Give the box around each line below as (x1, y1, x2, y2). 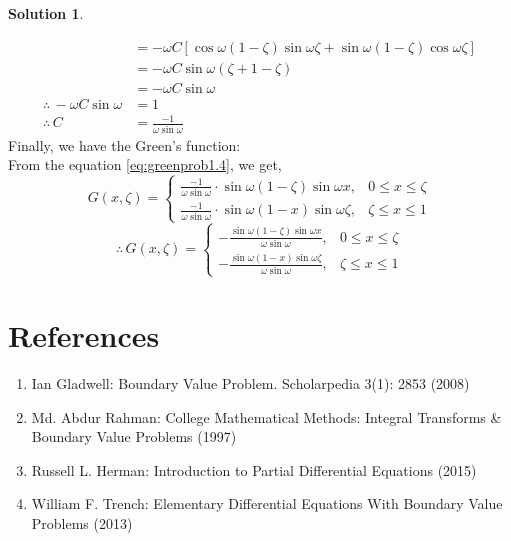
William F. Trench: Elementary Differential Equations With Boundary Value (31, 493, 503, 514)
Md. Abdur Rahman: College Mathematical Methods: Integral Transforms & (31, 406, 502, 427)
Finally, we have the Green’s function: (8, 134, 241, 155)
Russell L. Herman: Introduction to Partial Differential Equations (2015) (31, 459, 477, 480)
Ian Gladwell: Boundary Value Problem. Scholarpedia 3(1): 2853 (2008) (31, 373, 470, 394)
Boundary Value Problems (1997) (31, 426, 237, 447)
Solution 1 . (8, 3, 84, 23)
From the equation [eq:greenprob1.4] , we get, (8, 154, 282, 175)
